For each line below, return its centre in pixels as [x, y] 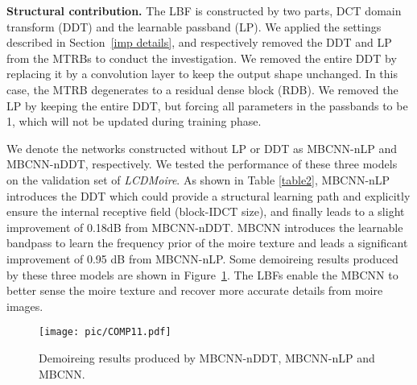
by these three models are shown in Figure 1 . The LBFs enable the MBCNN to [202, 274]
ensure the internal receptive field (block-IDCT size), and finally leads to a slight [206, 211]
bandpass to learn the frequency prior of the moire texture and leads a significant [207, 243]
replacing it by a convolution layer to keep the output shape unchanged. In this [202, 74]
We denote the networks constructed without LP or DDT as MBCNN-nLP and [202, 148]
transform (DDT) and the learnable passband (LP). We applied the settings [194, 26]
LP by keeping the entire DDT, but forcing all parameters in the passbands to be [207, 105]
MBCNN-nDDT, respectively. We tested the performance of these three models [202, 164]
